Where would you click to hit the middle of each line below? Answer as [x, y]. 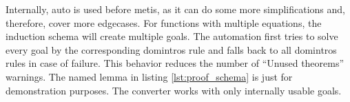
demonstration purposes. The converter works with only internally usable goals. [174, 90]
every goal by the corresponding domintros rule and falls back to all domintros [171, 49]
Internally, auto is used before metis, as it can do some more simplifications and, [175, 9]
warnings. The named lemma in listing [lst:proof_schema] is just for [149, 76]
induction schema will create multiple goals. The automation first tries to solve [172, 36]
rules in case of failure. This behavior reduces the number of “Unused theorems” [175, 63]
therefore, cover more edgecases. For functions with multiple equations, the [164, 22]
